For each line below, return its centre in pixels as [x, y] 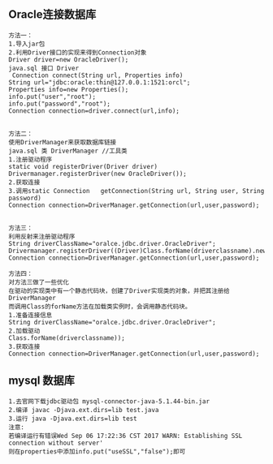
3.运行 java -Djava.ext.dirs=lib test [73, 419]
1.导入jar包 [27, 44]
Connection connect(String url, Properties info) [97, 75]
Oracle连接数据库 [52, 15]
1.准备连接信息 [30, 315]
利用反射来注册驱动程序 [42, 236]
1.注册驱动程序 [30, 159]
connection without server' [56, 443]
